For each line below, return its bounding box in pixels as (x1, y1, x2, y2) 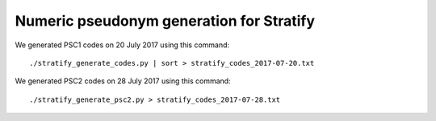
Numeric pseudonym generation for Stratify (15, 12, 315, 30)
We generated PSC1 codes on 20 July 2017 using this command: (15, 40, 230, 50)
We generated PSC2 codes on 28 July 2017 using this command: (15, 76, 231, 86)
